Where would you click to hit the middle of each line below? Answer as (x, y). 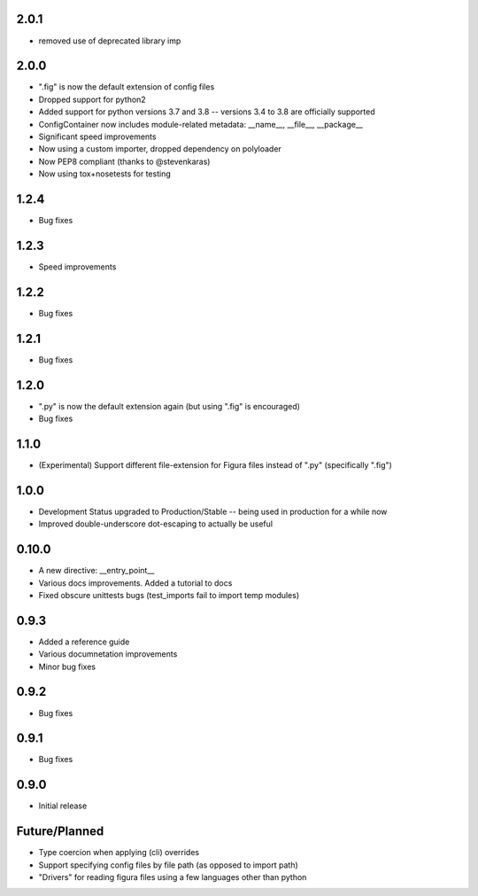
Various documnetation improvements (108, 654)
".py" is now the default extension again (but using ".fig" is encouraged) (170, 406)
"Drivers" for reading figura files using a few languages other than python (173, 877)
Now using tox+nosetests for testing (105, 174)
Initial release (63, 806)
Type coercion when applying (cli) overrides (119, 853)
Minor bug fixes (67, 666)
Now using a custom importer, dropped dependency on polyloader (160, 149)
